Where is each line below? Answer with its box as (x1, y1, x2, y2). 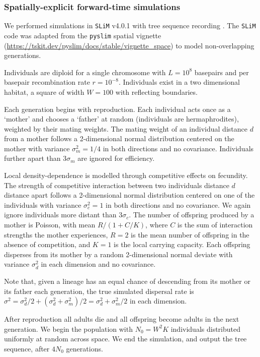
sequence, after (4, 343, 50, 353)
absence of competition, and (4, 239, 91, 250)
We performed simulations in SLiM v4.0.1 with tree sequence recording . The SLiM (4, 20, 256, 31)
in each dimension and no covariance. (41, 259, 156, 269)
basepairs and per (194, 67, 249, 77)
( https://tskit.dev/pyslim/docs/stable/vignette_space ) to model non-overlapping (4, 40, 254, 50)
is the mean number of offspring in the (131, 229, 249, 240)
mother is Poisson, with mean (4, 219, 96, 230)
